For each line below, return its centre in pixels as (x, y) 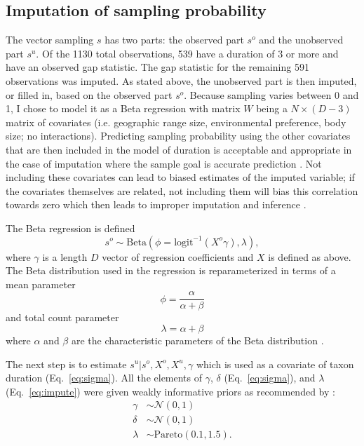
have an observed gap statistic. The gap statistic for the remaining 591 (157, 67)
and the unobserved (301, 40)
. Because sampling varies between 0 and (271, 94)
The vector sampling (50, 40)
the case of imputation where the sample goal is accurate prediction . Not (164, 163)
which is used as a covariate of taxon (275, 364)
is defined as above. (310, 256)
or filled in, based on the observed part (89, 94)
